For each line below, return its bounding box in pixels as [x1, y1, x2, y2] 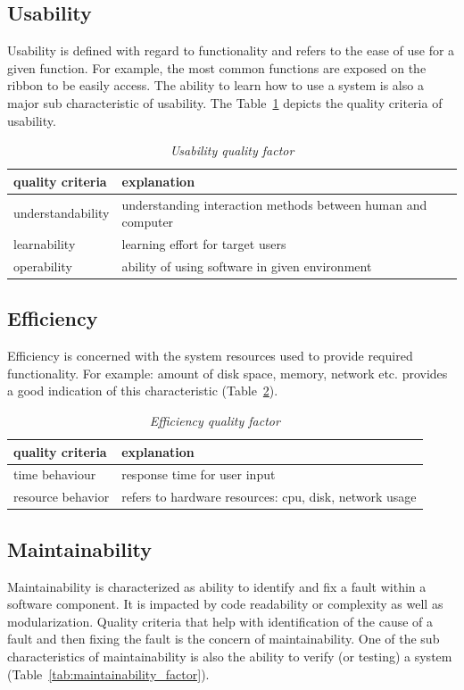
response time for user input [121, 465, 276, 484]
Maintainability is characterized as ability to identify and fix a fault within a [7, 577, 427, 595]
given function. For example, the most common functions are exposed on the [7, 58, 427, 77]
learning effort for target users [121, 235, 286, 254]
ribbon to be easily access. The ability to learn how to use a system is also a [7, 76, 424, 95]
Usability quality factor [170, 141, 294, 160]
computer [121, 212, 174, 231]
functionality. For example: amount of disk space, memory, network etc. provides [7, 363, 448, 382]
